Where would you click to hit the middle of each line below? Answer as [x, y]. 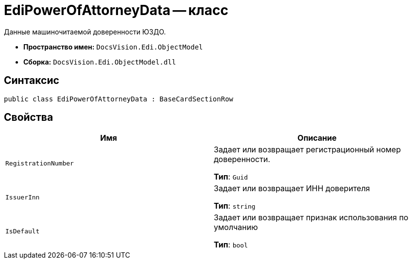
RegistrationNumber [40, 163]
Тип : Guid [231, 177]
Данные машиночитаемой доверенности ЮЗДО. [85, 32]
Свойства [29, 117]
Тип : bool [231, 245]
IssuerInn [23, 197]
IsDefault [23, 231]
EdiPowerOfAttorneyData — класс [116, 10]
